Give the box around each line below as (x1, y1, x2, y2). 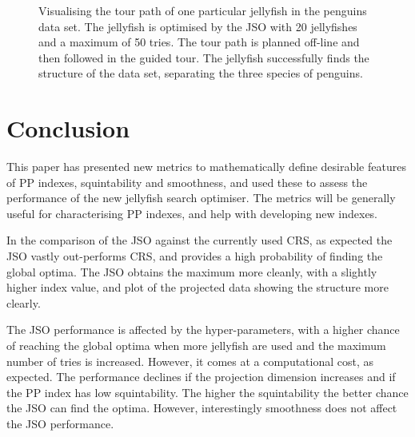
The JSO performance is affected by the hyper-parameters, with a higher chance (6, 321, 400, 338)
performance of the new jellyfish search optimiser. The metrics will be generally (6, 189, 396, 206)
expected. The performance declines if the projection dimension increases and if (6, 368, 396, 385)
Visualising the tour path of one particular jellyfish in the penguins (38, 2, 367, 18)
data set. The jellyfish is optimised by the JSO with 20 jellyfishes (38, 18, 357, 34)
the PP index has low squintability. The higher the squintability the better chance (6, 383, 409, 400)
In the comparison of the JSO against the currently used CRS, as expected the (6, 232, 393, 248)
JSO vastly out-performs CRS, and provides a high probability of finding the (6, 248, 383, 264)
